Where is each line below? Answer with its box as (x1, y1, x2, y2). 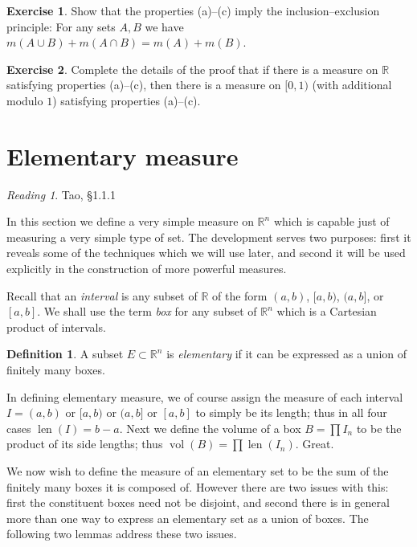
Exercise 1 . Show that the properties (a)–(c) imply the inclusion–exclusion (6, 2, 380, 18)
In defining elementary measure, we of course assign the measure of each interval (6, 388, 403, 405)
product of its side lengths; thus (6, 435, 163, 452)
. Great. (295, 435, 334, 452)
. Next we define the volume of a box (119, 419, 301, 436)
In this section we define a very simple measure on (6, 213, 254, 230)
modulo (6, 92, 43, 108)
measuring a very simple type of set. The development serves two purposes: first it (6, 228, 411, 245)
